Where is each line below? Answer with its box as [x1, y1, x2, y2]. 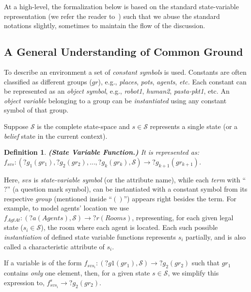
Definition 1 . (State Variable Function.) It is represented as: [4, 147, 199, 157]
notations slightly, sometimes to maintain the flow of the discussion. [4, 20, 205, 31]
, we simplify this [168, 268, 219, 278]
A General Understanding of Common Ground [4, 44, 243, 59]
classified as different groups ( [4, 76, 92, 86]
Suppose [4, 121, 29, 131]
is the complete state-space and [37, 121, 130, 131]
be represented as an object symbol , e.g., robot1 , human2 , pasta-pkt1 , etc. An [4, 86, 230, 96]
